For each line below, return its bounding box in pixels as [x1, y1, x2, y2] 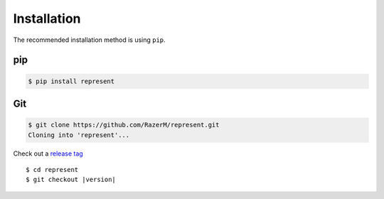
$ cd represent [26, 166, 79, 173]
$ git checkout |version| [26, 176, 117, 184]
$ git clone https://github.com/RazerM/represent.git [28, 121, 220, 129]
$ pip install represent [28, 77, 115, 85]
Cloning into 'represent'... [28, 131, 130, 139]
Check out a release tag [13, 149, 83, 158]
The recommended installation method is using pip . [13, 36, 166, 44]
